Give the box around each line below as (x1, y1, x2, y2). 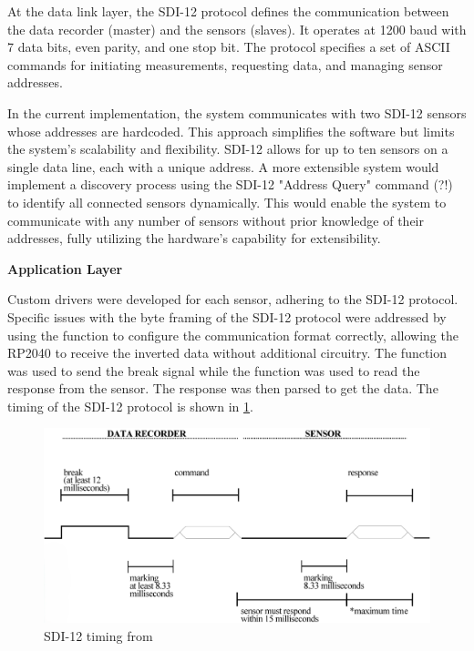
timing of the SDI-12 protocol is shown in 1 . (7, 396, 253, 415)
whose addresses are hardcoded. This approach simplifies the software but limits (7, 121, 455, 140)
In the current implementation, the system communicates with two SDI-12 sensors (7, 103, 467, 122)
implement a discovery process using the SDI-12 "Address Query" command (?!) (7, 175, 453, 194)
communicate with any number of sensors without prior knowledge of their (7, 210, 424, 229)
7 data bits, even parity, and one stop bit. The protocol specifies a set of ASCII (7, 37, 450, 56)
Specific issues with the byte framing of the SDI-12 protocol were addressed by (7, 307, 447, 326)
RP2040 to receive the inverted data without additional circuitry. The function (7, 343, 448, 362)
